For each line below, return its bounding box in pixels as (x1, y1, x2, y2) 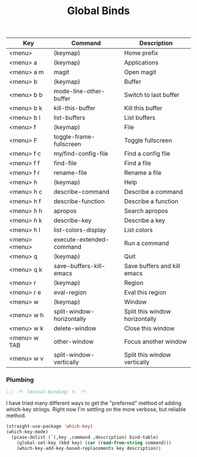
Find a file (124, 159, 151, 167)
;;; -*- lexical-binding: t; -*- (6, 389, 88, 395)
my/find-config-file (53, 150, 108, 158)
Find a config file (124, 150, 171, 158)
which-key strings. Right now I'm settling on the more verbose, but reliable (6, 406, 186, 413)
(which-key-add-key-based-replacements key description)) (16, 445, 161, 451)
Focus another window (124, 338, 187, 346)
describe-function (53, 197, 105, 206)
